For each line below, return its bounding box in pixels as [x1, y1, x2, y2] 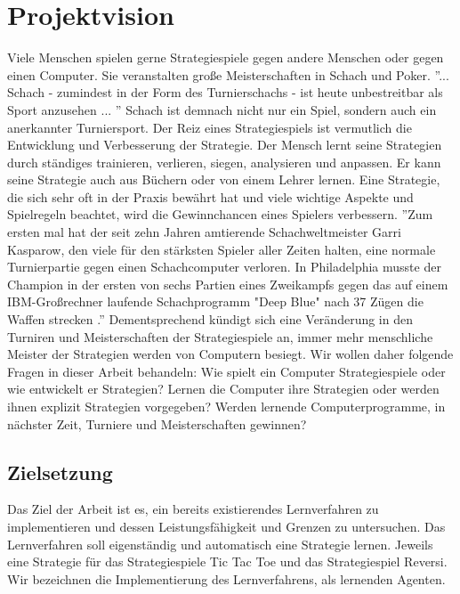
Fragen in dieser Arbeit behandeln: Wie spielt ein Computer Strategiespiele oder [7, 362, 446, 380]
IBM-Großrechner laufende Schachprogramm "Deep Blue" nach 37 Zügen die [7, 292, 424, 311]
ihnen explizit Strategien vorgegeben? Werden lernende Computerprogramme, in [7, 397, 446, 415]
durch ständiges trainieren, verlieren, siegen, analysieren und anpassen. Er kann [7, 152, 441, 171]
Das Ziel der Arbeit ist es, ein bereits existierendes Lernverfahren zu [7, 500, 379, 518]
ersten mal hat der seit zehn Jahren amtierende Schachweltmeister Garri [7, 223, 401, 241]
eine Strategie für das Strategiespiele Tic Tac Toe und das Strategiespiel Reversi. [7, 552, 448, 571]
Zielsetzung [7, 458, 113, 485]
